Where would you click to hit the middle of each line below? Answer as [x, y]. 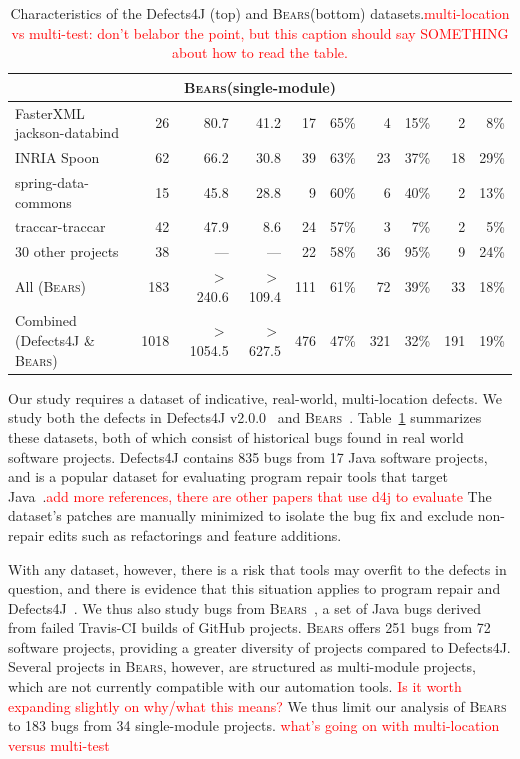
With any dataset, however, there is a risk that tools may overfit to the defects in [257, 568]
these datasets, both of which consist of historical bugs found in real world [236, 436]
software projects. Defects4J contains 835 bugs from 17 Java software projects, [248, 456]
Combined [46, 320]
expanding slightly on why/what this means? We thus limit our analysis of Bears [257, 705]
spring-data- [52, 181]
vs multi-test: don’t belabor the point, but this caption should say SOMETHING [260, 32]
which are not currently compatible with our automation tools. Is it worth [235, 686]
